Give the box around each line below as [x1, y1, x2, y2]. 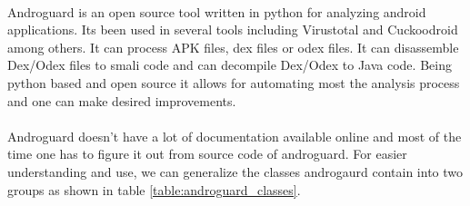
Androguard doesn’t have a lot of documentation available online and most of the [7, 126, 462, 145]
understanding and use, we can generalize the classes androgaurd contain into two [7, 162, 464, 181]
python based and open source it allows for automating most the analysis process [7, 73, 460, 92]
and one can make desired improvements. [7, 91, 236, 110]
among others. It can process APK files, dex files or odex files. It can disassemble [7, 37, 459, 56]
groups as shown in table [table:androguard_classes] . [7, 180, 301, 199]
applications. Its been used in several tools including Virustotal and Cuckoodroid [7, 20, 458, 39]
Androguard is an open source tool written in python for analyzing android [7, 2, 426, 21]
